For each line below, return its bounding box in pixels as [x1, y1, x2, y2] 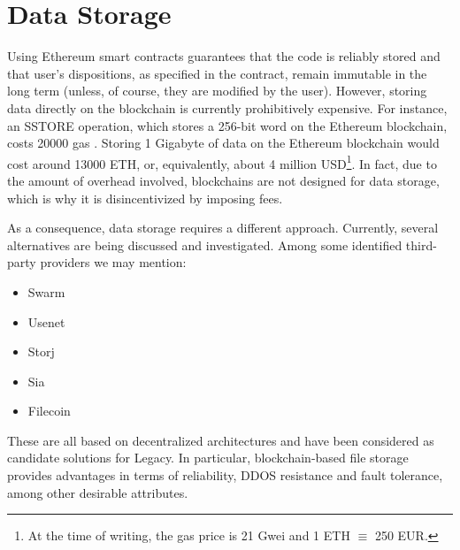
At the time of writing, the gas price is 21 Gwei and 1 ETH [27, 526, 350, 545]
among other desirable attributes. [7, 483, 188, 501]
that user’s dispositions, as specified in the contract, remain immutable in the [7, 64, 427, 82]
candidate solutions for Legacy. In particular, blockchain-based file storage [7, 448, 409, 467]
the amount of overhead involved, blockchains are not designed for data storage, [7, 171, 440, 189]
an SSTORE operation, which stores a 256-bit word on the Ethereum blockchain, [7, 116, 448, 134]
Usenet [27, 312, 65, 331]
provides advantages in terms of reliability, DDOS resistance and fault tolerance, [7, 466, 443, 485]
